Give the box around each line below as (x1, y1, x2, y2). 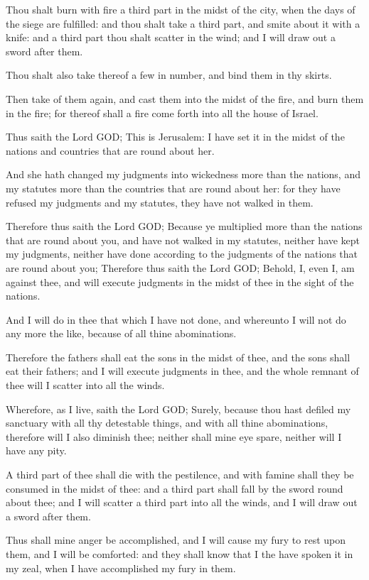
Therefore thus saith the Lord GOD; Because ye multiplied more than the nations (6, 219, 363, 234)
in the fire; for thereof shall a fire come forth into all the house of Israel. (6, 105, 319, 120)
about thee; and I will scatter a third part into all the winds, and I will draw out (6, 495, 358, 510)
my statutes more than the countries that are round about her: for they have (6, 180, 341, 195)
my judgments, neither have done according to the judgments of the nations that (6, 246, 358, 261)
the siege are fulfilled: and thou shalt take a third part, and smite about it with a (6, 16, 360, 31)
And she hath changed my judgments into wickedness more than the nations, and (6, 167, 360, 182)
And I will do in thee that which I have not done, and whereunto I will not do (6, 312, 346, 327)
